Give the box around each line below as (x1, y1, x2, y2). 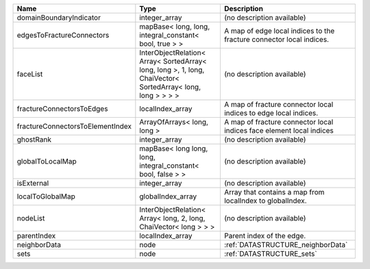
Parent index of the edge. (223, 231, 306, 240)
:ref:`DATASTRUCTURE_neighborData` (223, 240, 348, 249)
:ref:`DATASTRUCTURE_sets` (223, 249, 318, 258)
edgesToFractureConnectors (16, 31, 110, 40)
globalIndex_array (139, 192, 197, 201)
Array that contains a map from (223, 188, 325, 196)
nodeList (16, 214, 45, 222)
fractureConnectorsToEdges (16, 104, 108, 113)
